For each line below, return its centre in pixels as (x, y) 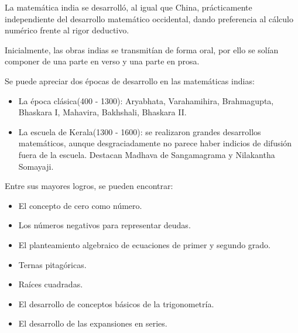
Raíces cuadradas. (51, 284)
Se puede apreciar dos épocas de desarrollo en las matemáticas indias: (130, 80)
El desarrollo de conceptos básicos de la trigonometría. (116, 303)
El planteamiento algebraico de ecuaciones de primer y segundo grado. (145, 244)
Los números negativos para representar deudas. (105, 225)
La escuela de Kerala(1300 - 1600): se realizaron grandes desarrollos (140, 131)
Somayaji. (36, 166)
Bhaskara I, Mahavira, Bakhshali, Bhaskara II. (102, 112)
